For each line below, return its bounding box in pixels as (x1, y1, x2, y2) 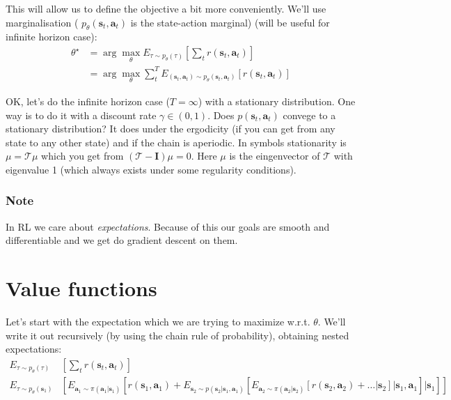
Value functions (6, 274, 157, 302)
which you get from (41, 148, 124, 163)
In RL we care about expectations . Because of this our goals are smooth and (6, 219, 330, 233)
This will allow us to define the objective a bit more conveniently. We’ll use (6, 1, 326, 15)
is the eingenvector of (229, 148, 320, 163)
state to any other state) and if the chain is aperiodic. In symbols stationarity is (6, 134, 347, 149)
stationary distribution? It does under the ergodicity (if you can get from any (6, 121, 335, 136)
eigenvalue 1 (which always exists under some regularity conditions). (6, 162, 296, 176)
